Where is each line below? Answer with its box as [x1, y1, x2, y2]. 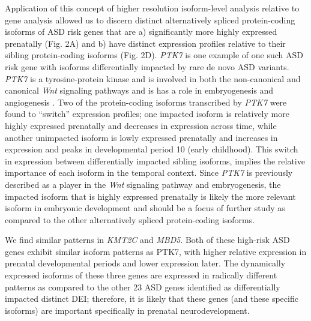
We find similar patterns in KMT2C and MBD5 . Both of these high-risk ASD [5, 233, 290, 246]
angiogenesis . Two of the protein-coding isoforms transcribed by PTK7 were [5, 95, 287, 108]
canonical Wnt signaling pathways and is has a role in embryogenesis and [5, 84, 274, 97]
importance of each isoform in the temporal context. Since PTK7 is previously [5, 166, 293, 179]
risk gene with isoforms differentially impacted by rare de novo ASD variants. [5, 60, 289, 73]
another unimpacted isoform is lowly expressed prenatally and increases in [5, 131, 278, 143]
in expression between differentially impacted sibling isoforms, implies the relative [5, 154, 305, 167]
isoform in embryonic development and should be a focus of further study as [5, 202, 285, 214]
